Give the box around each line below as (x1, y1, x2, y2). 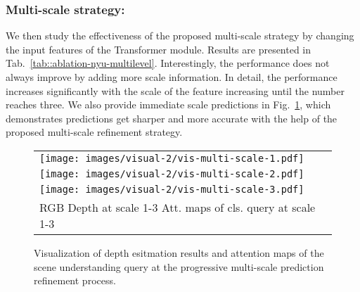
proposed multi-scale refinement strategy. (6, 125, 183, 139)
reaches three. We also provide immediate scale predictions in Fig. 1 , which (6, 97, 331, 112)
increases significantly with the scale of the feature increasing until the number (6, 83, 345, 98)
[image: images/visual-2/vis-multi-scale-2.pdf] (39, 167, 304, 179)
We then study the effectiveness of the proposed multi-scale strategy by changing (6, 28, 354, 43)
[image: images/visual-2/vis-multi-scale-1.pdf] (39, 152, 304, 164)
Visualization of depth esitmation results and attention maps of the (34, 245, 324, 260)
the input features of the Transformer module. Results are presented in (6, 42, 311, 56)
